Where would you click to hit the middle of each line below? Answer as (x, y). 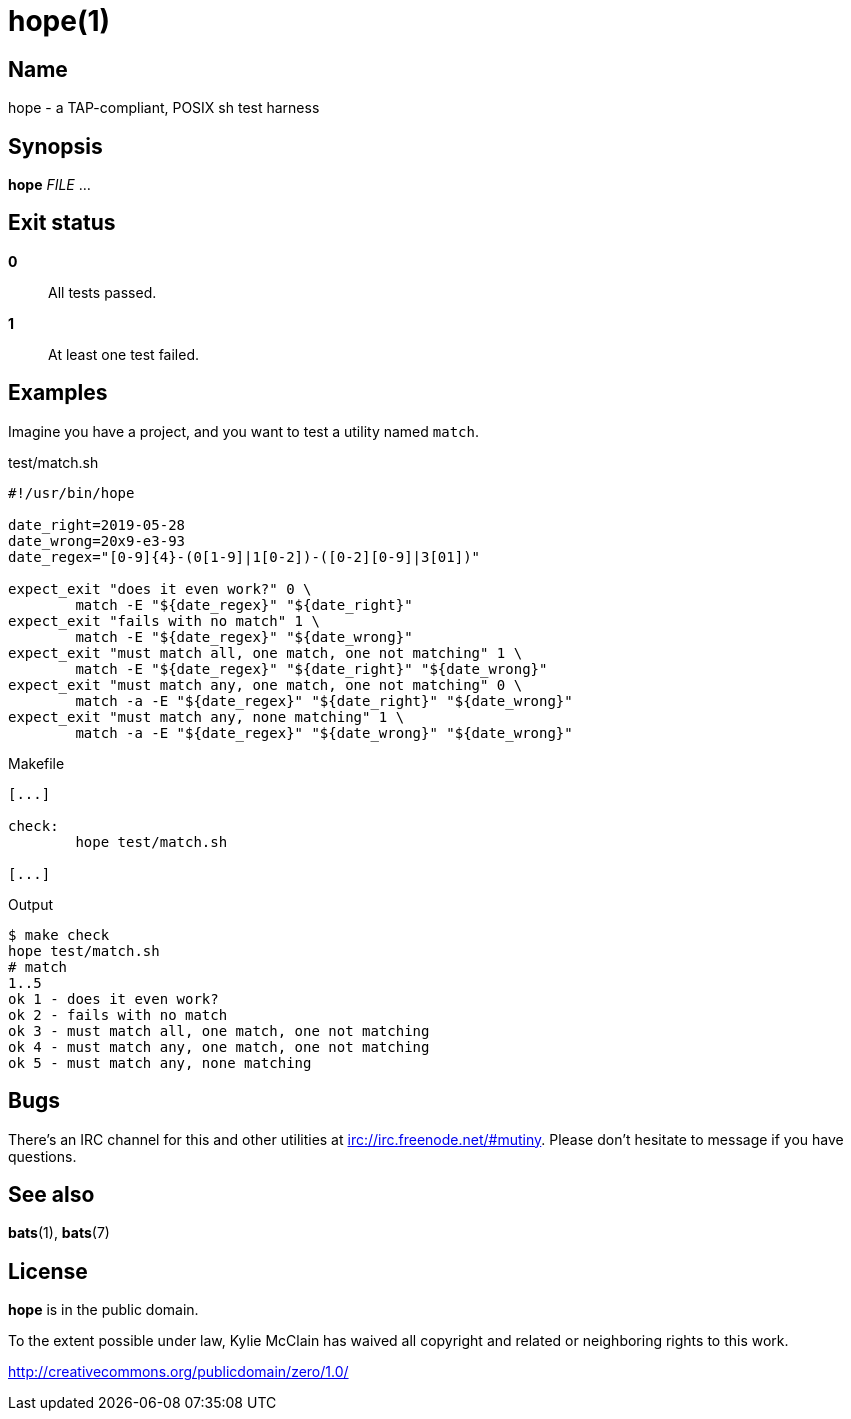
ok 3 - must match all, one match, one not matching (219, 1030)
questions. (42, 1156)
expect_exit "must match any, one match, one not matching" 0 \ (265, 684)
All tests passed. (102, 292)
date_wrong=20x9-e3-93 (97, 540)
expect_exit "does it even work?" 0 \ (160, 588)
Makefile (36, 763)
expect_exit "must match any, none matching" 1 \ (206, 716)
